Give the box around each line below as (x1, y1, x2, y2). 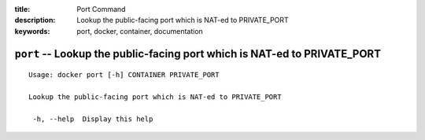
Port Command (76, 5, 126, 13)
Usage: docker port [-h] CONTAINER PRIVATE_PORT (28, 71, 220, 79)
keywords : (14, 26, 50, 35)
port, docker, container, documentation (76, 26, 204, 35)
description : (14, 16, 56, 25)
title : (14, 5, 31, 13)
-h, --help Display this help (32, 114, 153, 123)
